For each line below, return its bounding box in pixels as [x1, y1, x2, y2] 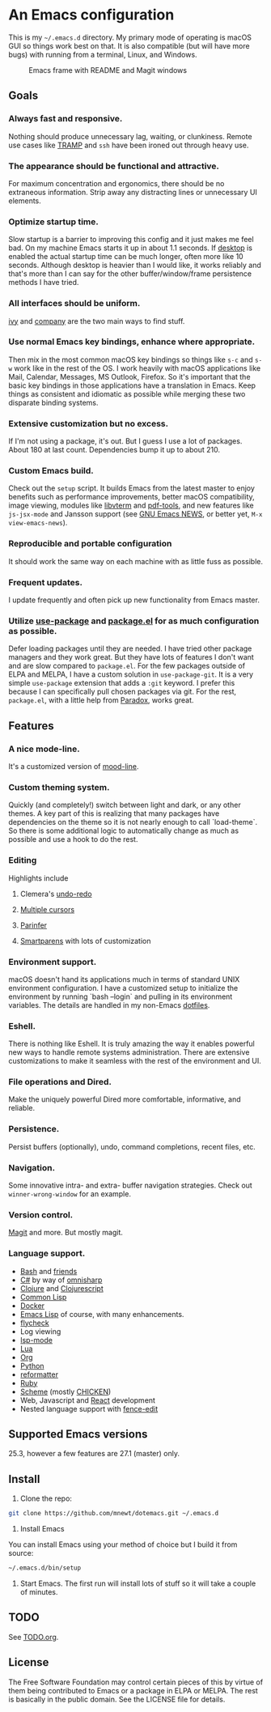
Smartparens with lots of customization [19, 936, 151, 945]
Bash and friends [19, 1266, 78, 1276]
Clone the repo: [19, 1493, 73, 1503]
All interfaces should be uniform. [8, 298, 141, 309]
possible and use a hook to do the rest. [8, 835, 138, 844]
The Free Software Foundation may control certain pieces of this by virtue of [8, 1677, 264, 1687]
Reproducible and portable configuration [8, 538, 172, 550]
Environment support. [8, 956, 97, 967]
